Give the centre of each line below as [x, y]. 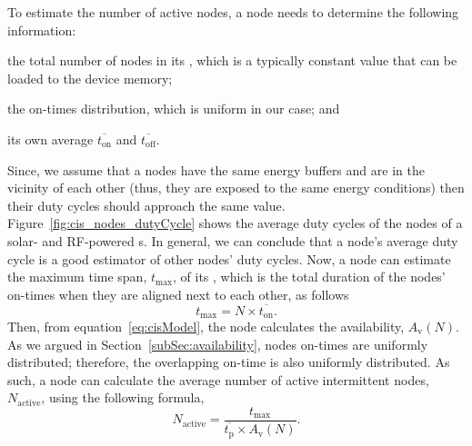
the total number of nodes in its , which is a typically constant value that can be [232, 60]
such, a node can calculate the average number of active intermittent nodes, [218, 379]
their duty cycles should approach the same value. [146, 205]
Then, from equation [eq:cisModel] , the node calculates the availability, [206, 326]
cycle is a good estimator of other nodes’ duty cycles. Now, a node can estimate [229, 258]
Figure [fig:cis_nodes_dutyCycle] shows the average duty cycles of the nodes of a [235, 223]
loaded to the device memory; [90, 78]
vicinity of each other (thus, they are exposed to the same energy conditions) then [236, 188]
